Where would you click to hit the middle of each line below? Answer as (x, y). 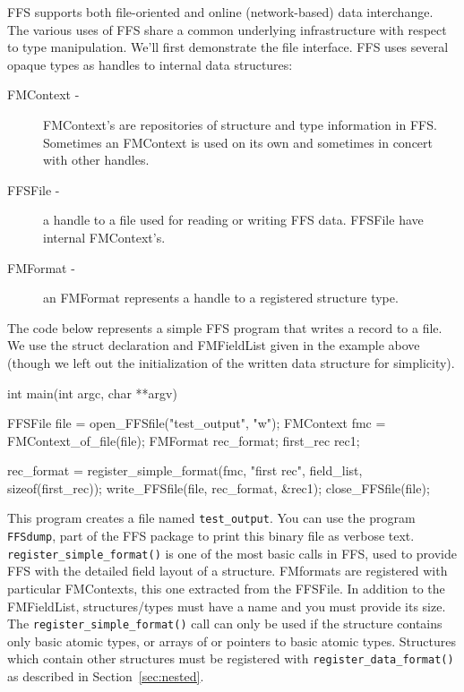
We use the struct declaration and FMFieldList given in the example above (214, 345)
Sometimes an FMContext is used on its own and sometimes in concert (238, 142)
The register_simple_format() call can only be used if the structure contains (225, 624)
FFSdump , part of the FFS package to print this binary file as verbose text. (211, 536)
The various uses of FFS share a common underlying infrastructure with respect (227, 29)
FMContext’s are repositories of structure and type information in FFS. (240, 124)
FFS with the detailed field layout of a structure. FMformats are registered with (228, 571)
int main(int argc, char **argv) (92, 393)
